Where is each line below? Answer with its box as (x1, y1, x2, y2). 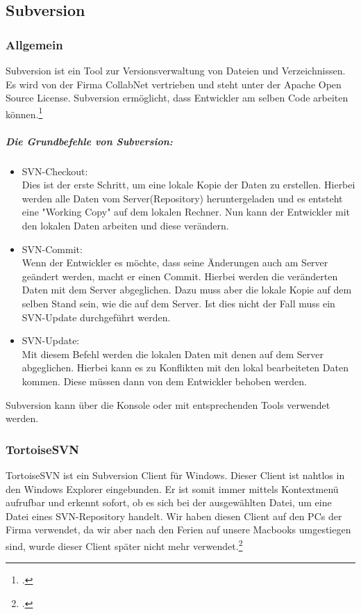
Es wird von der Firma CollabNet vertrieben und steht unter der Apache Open (6, 76, 342, 91)
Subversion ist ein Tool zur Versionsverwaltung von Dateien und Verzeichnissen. (6, 63, 346, 77)
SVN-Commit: (22, 241, 83, 256)
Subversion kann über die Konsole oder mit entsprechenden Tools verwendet (6, 397, 330, 412)
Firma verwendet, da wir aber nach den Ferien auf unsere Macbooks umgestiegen (6, 522, 351, 537)
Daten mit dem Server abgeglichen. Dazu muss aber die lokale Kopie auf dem (22, 282, 352, 297)
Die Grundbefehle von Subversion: (6, 134, 173, 148)
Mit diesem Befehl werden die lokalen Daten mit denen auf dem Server (22, 346, 324, 361)
